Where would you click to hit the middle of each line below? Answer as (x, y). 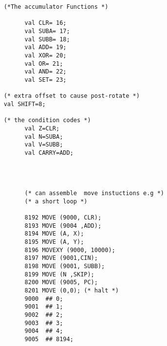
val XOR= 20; (46, 55)
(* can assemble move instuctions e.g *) (94, 193)
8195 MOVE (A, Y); (54, 242)
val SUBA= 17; (47, 31)
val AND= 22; (46, 72)
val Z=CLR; (42, 128)
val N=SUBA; (44, 137)
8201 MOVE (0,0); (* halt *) (72, 290)
